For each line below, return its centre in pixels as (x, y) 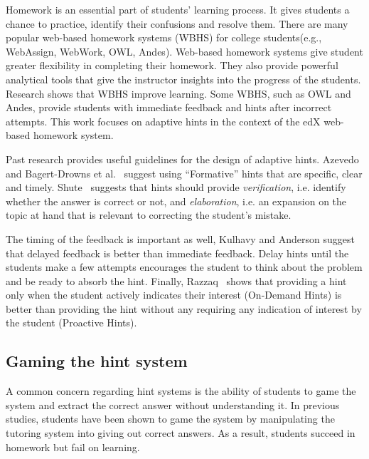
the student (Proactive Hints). (71, 323)
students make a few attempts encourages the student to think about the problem (184, 267)
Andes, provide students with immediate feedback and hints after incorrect (169, 107)
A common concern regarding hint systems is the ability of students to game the (181, 391)
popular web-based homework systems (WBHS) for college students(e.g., (164, 37)
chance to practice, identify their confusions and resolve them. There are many (177, 23)
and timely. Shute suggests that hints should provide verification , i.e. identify (176, 187)
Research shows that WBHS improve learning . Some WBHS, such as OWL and (178, 93)
